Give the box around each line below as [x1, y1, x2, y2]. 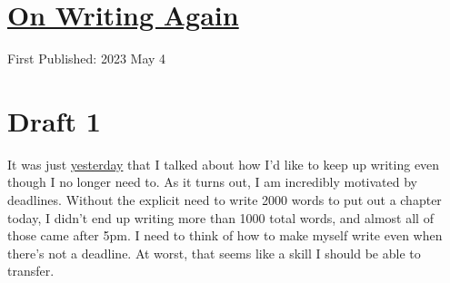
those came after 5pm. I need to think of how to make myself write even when [7, 226, 443, 245]
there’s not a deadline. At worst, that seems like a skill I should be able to [7, 243, 421, 262]
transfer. [7, 261, 55, 280]
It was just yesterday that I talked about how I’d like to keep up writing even [7, 154, 440, 173]
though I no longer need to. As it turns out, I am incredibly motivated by [7, 172, 418, 191]
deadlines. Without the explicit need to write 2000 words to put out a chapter [7, 190, 442, 210]
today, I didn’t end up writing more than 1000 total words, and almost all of [7, 208, 434, 227]
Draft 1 [7, 102, 101, 139]
